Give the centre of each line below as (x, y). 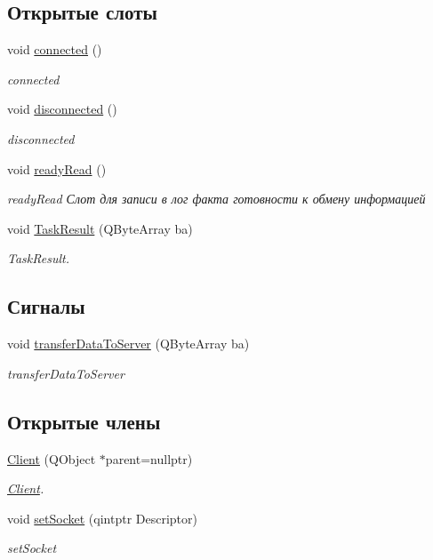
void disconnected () (62, 109)
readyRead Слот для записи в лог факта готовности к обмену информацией (216, 199)
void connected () (55, 49)
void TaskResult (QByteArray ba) (100, 228)
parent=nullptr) (149, 458)
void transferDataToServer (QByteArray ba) (128, 344)
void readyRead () (57, 168)
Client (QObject (52, 458)
